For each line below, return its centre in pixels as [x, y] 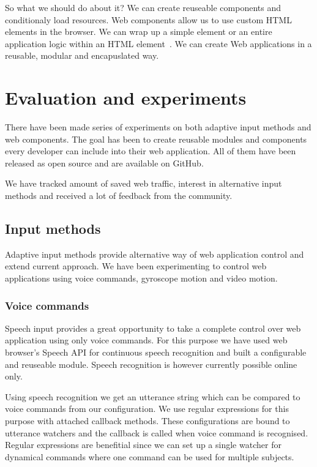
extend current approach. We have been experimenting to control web [136, 266]
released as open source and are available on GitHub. [104, 163]
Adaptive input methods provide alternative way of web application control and [155, 254]
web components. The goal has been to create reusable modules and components [156, 139]
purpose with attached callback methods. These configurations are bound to [147, 421]
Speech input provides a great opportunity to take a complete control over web [153, 328]
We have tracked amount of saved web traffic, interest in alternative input [144, 183]
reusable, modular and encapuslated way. [82, 55]
